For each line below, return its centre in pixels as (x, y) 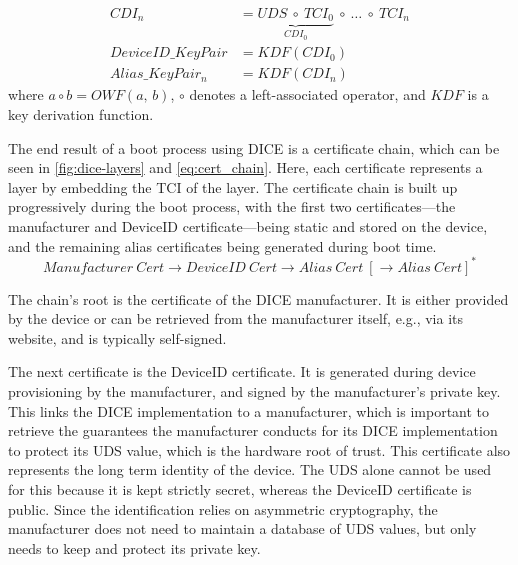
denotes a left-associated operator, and (307, 94)
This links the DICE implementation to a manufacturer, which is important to (249, 410)
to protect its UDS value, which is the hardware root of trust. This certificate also (259, 449)
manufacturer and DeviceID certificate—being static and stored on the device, (248, 225)
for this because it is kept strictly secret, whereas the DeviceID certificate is (240, 488)
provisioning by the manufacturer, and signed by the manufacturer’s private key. (254, 391)
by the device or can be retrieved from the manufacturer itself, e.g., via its (235, 318)
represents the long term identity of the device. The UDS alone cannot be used (250, 469)
